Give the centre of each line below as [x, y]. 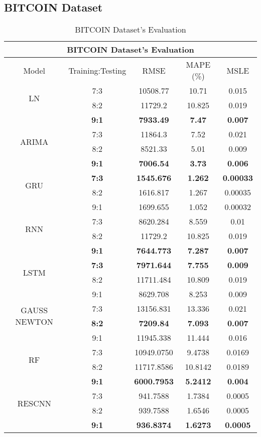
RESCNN [34, 403]
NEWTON [34, 322]
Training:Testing [97, 70]
